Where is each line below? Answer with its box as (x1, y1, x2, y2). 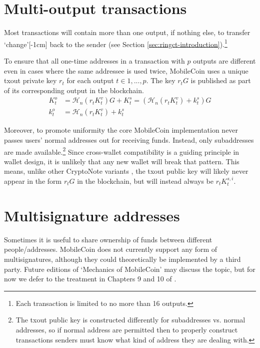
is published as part (190, 75, 251, 86)
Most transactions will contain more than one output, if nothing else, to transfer (4, 27, 250, 38)
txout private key (4, 75, 57, 86)
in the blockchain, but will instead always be (77, 176, 213, 186)
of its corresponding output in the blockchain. (4, 85, 144, 95)
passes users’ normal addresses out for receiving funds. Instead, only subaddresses (4, 135, 254, 145)
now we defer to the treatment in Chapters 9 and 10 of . (4, 273, 176, 284)
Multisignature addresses (4, 205, 180, 225)
